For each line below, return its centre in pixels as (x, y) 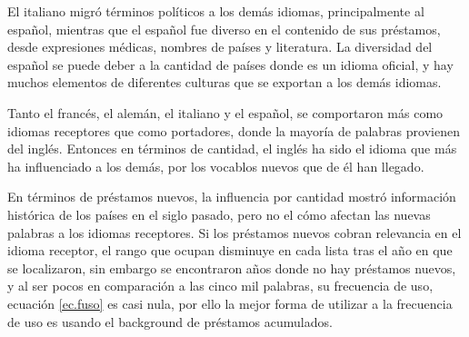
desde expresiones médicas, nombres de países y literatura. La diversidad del (220, 47)
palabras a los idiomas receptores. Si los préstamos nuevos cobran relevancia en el (234, 232)
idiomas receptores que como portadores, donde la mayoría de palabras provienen (234, 130)
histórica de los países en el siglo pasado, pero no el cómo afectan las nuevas (219, 214)
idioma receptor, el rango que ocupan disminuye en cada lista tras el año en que (230, 250)
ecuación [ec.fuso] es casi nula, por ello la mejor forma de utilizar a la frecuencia (230, 303)
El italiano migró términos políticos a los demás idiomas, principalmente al (216, 11)
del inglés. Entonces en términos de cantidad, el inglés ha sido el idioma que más (232, 149)
